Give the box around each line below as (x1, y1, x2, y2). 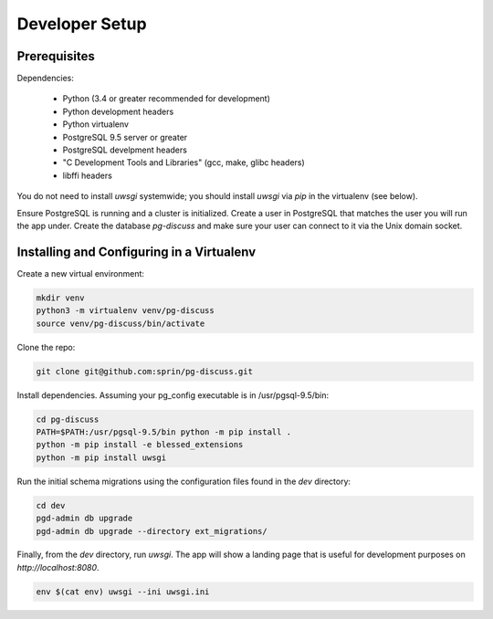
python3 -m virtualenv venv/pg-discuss (36, 306, 215, 316)
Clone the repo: (16, 341, 76, 352)
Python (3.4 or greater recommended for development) (62, 93, 271, 104)
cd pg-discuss (36, 414, 100, 425)
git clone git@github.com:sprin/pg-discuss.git (36, 366, 253, 376)
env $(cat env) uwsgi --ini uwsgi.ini (36, 586, 210, 597)
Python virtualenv (62, 119, 130, 130)
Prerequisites (16, 48, 95, 64)
